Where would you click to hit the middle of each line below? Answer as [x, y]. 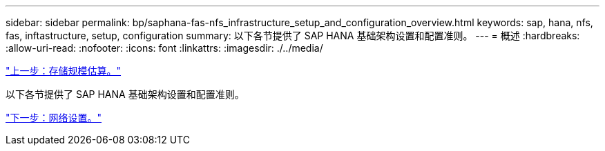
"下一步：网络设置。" [54, 118]
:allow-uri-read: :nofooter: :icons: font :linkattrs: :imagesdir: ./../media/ [164, 48]
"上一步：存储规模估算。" [64, 71]
